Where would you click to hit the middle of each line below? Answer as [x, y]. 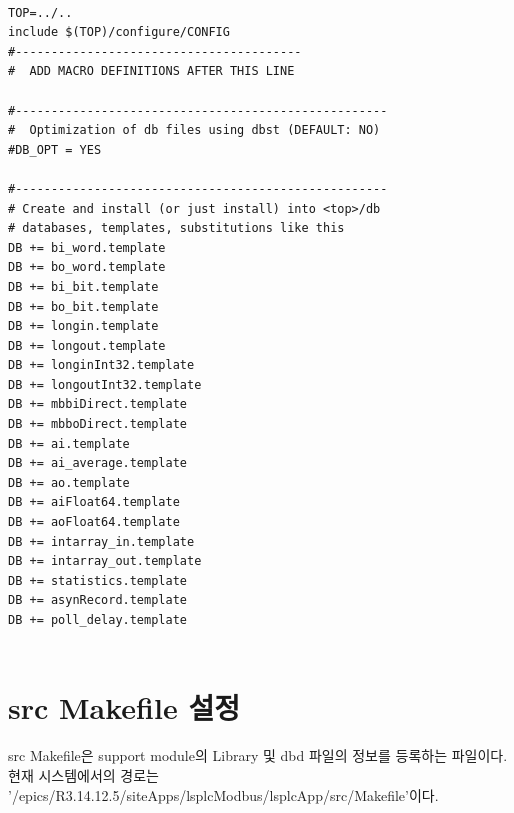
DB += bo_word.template [87, 267]
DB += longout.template [87, 345]
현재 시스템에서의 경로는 [84, 774]
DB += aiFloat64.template [94, 502]
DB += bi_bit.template [83, 286]
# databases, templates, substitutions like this [176, 228]
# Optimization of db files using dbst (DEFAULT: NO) [194, 130]
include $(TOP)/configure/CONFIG [119, 32]
